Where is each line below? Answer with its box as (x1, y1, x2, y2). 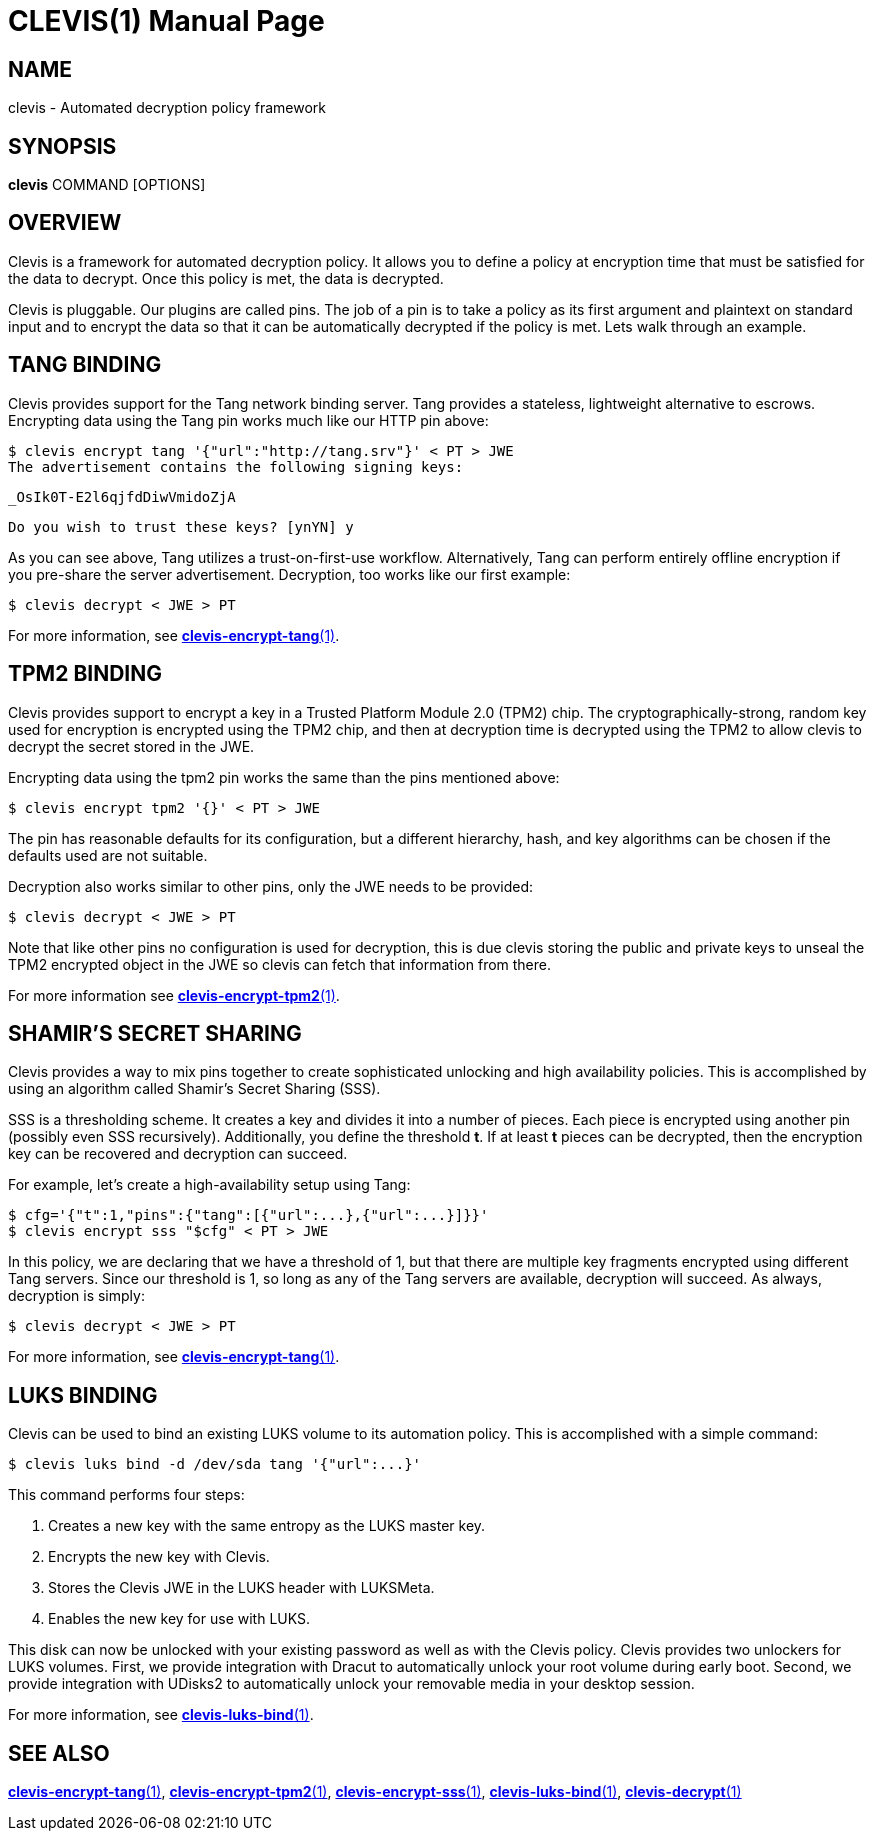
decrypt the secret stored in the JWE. (8, 737, 255, 755)
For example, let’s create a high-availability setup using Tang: (8, 1176, 411, 1194)
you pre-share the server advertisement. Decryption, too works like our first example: (8, 565, 571, 583)
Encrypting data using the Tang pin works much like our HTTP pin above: (8, 411, 489, 429)
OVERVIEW (8, 210, 122, 236)
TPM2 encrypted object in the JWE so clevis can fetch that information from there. (8, 955, 552, 973)
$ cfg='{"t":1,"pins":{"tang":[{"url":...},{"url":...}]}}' (8, 1207, 489, 1224)
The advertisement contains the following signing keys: (8, 458, 464, 475)
